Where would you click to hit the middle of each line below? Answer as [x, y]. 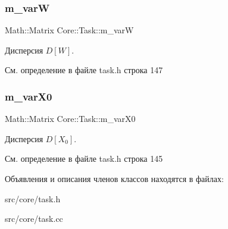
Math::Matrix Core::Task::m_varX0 [70, 119]
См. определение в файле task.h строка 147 [84, 70]
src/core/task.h [33, 198]
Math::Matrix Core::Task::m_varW [69, 30]
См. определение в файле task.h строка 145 [84, 159]
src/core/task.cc [34, 219]
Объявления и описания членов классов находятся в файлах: [114, 178]
